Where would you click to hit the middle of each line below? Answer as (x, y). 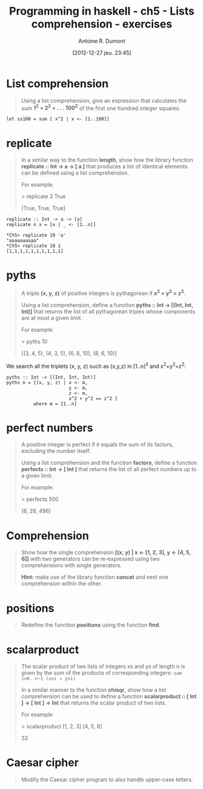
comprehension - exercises (102, 24)
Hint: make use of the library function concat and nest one (95, 577)
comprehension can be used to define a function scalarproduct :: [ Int (109, 697)
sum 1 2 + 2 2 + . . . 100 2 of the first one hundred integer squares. (101, 108)
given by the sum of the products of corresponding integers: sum (101, 673)
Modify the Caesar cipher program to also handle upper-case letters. (107, 780)
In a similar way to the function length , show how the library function (107, 160)
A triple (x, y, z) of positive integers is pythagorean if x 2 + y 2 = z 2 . (103, 293)
